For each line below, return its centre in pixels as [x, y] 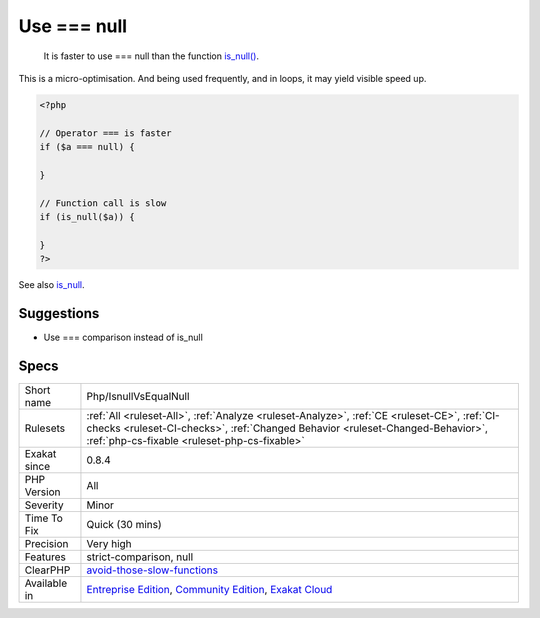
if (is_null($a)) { [87, 217]
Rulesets [44, 428]
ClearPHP [47, 570]
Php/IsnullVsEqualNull [138, 397]
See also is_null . [51, 285]
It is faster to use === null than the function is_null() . [151, 56]
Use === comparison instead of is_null [123, 337]
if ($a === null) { [87, 147]
